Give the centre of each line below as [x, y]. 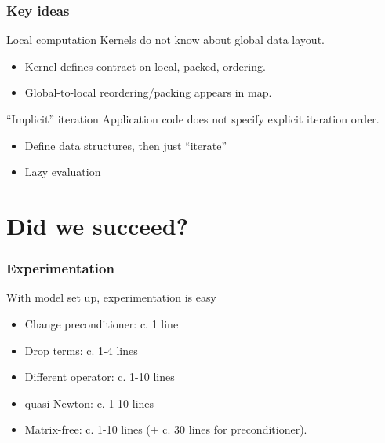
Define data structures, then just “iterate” [126, 145]
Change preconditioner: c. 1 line [102, 323]
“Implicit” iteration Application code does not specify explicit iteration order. [193, 119]
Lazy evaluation [63, 172]
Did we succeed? [97, 225]
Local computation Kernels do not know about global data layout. [165, 40]
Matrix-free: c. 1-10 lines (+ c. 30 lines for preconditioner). [166, 429]
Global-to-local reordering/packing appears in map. [148, 92]
